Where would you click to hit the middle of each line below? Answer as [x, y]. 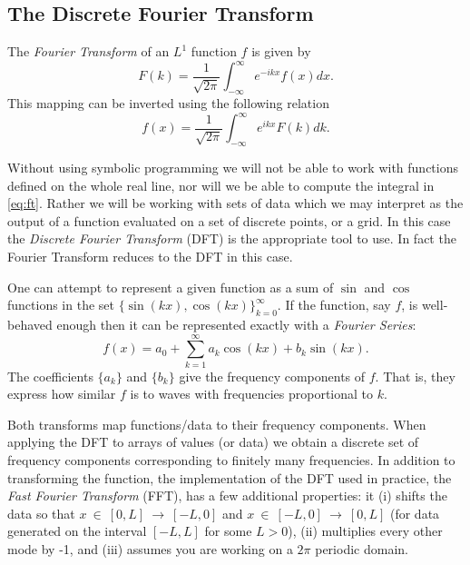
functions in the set [61, 305]
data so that [41, 513]
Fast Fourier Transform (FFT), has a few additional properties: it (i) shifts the [227, 496]
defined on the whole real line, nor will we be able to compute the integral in [221, 185]
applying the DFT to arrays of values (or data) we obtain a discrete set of [213, 442]
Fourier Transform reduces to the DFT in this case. [150, 256]
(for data [415, 513]
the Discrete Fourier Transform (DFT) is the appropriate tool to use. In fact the [232, 238]
